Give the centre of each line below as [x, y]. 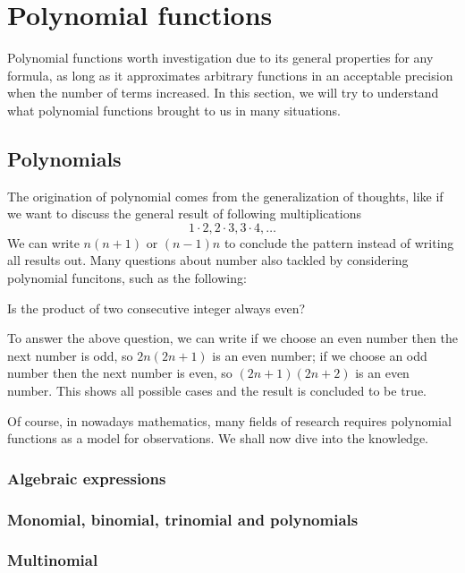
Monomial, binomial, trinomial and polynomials [183, 519]
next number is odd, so [70, 355]
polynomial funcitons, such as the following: [127, 278]
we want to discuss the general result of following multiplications [184, 214]
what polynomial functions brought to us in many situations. [174, 110]
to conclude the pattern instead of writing [339, 242]
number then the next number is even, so [120, 373]
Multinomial [53, 560]
